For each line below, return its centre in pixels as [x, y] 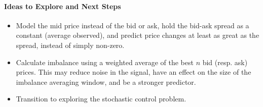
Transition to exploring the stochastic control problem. [101, 99]
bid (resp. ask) [225, 62]
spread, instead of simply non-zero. [70, 45]
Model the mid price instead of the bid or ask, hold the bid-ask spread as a [133, 25]
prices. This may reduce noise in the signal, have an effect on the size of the [134, 72]
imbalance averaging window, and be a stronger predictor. [106, 82]
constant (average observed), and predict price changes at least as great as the [138, 35]
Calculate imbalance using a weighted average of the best [105, 62]
